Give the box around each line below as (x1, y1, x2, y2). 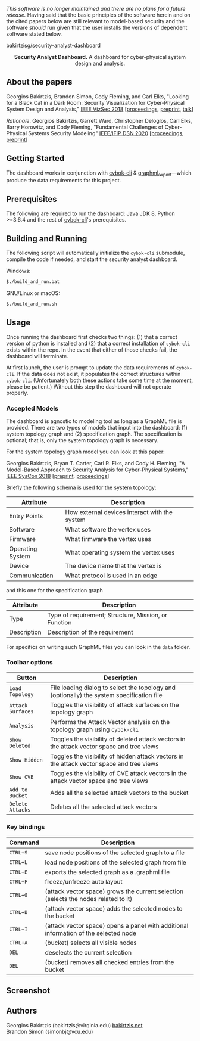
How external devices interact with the (65, 508, 173, 516)
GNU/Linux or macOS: (6, 289, 61, 297)
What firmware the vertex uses (65, 535, 152, 543)
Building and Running (6, 234, 87, 244)
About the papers (6, 77, 73, 87)
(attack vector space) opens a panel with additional (45, 921, 189, 930)
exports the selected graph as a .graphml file (45, 868, 170, 876)
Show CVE (9, 774, 34, 781)
